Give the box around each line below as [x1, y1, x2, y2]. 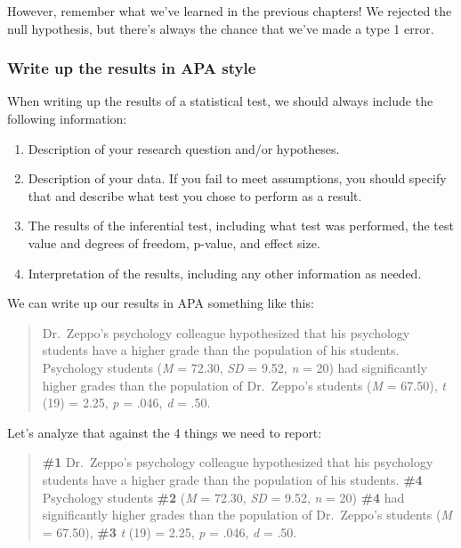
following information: [7, 109, 127, 127]
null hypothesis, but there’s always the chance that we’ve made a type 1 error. [7, 19, 434, 37]
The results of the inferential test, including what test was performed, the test [28, 216, 454, 235]
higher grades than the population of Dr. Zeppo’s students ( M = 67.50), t [42, 375, 446, 394]
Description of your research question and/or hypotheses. [28, 139, 340, 157]
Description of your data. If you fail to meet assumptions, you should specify [28, 169, 447, 188]
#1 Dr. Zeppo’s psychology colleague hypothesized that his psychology [42, 453, 433, 471]
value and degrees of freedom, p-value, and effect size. [28, 233, 320, 252]
